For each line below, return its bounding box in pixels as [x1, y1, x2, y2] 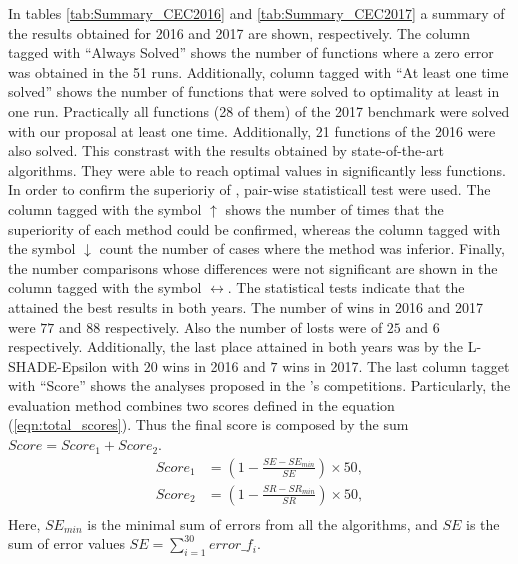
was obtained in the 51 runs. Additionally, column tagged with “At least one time [8, 61, 509, 82]
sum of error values [8, 533, 125, 554]
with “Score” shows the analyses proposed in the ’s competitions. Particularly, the [8, 375, 511, 396]
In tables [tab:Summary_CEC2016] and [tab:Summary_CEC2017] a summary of [8, 3, 505, 23]
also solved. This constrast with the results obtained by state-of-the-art [8, 140, 444, 161]
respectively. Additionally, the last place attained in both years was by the [8, 336, 464, 357]
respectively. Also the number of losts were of [104, 316, 383, 337]
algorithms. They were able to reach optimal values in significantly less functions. [8, 159, 506, 180]
